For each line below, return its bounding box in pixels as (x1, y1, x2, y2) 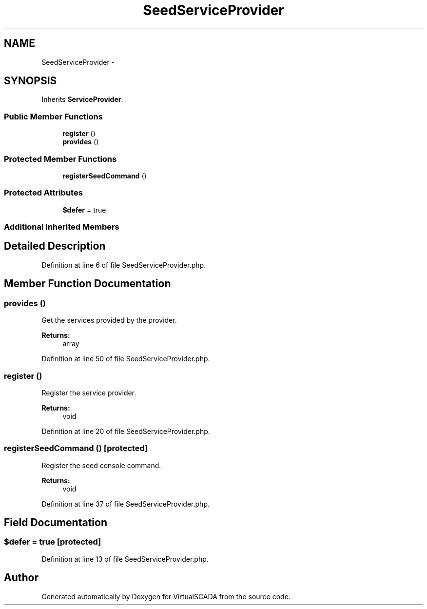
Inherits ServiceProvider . (41, 95, 123, 104)
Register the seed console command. (41, 461, 161, 470)
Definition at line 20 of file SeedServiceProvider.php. (41, 427, 210, 435)
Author (4, 571, 39, 584)
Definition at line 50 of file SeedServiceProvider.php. (41, 354, 210, 363)
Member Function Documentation (4, 277, 171, 290)
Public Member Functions (4, 111, 103, 121)
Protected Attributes (4, 188, 83, 198)
